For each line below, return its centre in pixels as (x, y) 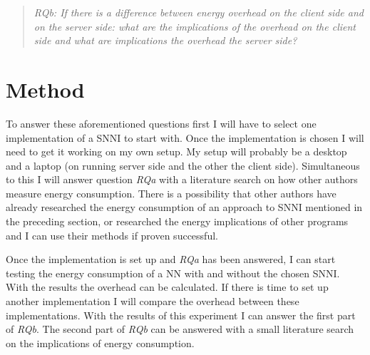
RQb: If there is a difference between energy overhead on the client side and (199, 12)
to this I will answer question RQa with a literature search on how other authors (182, 179)
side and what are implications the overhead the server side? (165, 40)
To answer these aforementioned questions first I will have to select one (161, 123)
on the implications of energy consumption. (100, 343)
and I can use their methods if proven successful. (112, 235)
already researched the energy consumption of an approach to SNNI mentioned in (184, 207)
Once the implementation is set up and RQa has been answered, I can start (171, 259)
